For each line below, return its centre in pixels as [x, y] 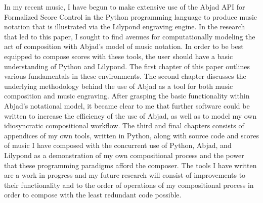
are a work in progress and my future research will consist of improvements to [125, 175]
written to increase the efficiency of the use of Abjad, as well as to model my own [130, 115]
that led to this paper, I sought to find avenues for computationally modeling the [130, 36]
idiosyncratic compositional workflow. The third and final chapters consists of [124, 125]
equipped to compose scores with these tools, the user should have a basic [119, 56]
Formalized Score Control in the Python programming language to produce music [131, 16]
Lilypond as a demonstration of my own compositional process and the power [124, 155]
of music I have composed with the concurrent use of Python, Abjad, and [118, 145]
